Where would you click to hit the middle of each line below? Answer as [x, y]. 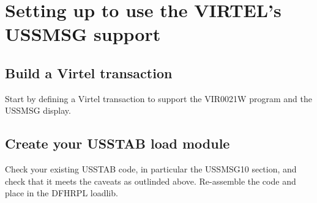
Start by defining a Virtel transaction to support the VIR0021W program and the [158, 98]
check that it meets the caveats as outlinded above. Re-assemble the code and [151, 181]
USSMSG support [83, 34]
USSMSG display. [38, 110]
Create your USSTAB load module [117, 143]
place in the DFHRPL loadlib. [62, 193]
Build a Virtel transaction [89, 72]
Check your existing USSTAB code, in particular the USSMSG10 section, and [151, 169]
